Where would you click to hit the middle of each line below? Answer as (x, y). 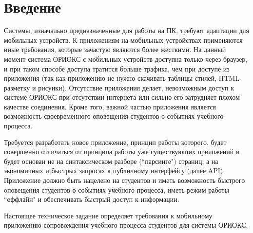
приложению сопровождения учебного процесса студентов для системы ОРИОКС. (126, 225)
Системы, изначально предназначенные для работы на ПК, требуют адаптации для (126, 30)
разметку (17, 87)
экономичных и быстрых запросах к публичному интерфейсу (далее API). (115, 170)
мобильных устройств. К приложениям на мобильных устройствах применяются (123, 40)
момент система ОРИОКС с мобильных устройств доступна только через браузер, (126, 59)
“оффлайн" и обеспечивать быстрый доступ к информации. (92, 199)
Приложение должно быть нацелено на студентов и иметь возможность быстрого (125, 180)
